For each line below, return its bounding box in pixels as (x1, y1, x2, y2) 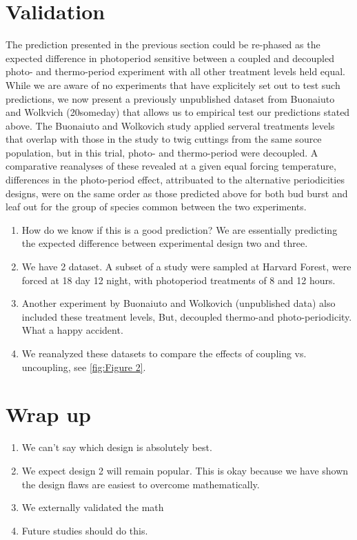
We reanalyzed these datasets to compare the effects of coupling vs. (21, 346, 307, 360)
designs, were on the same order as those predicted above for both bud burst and (6, 186, 348, 200)
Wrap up (6, 400, 91, 428)
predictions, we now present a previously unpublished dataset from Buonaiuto (6, 91, 335, 106)
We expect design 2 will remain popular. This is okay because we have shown (21, 463, 349, 477)
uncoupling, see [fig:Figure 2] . (21, 359, 146, 374)
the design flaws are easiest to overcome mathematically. (21, 477, 260, 491)
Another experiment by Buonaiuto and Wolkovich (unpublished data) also (21, 296, 336, 310)
